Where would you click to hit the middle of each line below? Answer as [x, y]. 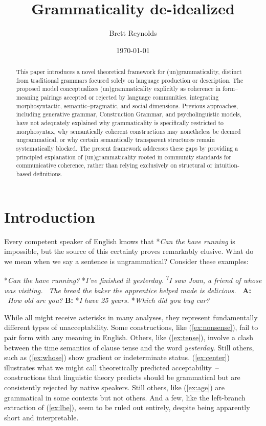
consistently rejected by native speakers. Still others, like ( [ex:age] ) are [115, 387]
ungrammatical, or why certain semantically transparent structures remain [115, 140]
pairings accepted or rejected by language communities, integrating [130, 97]
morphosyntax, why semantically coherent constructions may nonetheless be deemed [128, 131]
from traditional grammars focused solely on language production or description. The [130, 80]
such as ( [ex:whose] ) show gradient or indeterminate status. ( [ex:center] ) [117, 357]
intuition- [227, 165]
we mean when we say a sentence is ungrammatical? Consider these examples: [126, 261]
